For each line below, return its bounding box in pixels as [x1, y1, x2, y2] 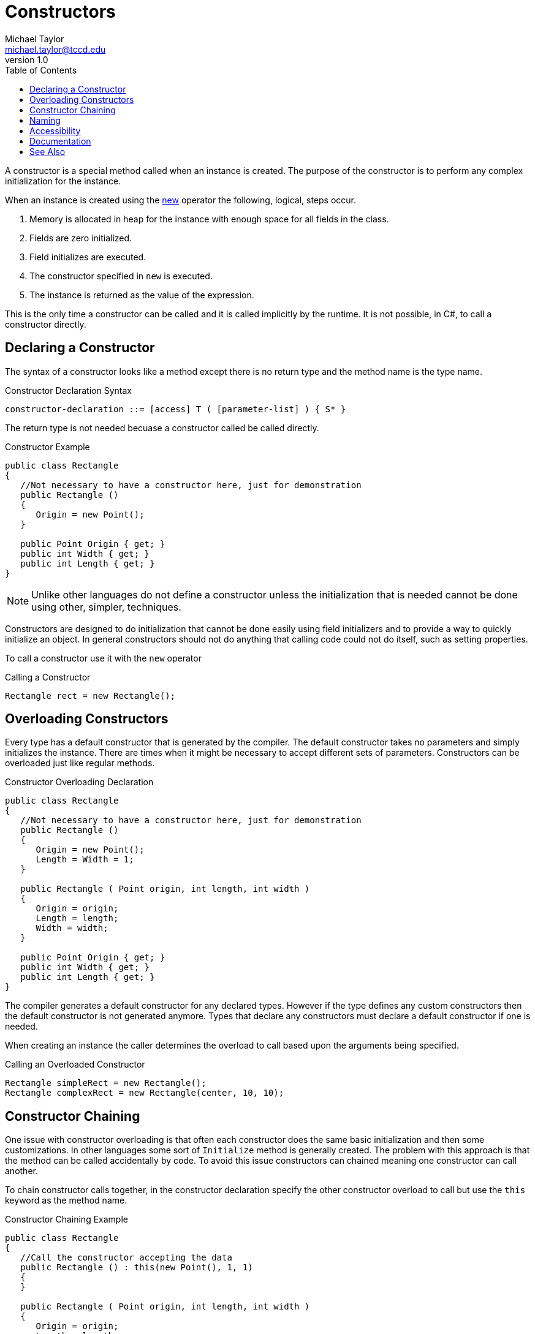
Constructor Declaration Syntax [5, 385, 132, 396]
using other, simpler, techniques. [31, 600, 181, 613]
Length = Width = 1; [36, 854, 134, 865]
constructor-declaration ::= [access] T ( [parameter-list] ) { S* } [5, 404, 346, 414]
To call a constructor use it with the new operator [5, 652, 202, 663]
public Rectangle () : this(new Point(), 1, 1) [20, 1262, 253, 1273]
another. [5, 1166, 38, 1177]
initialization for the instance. [5, 175, 121, 186]
